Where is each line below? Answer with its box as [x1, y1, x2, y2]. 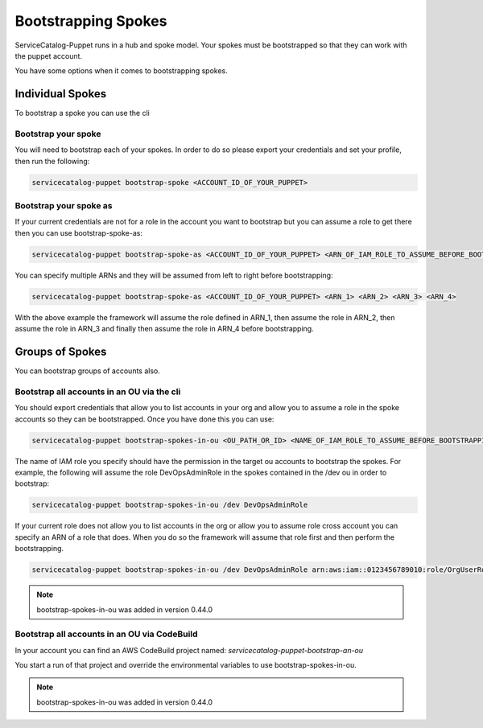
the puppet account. [14, 51, 83, 60]
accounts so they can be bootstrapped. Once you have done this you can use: [14, 414, 275, 424]
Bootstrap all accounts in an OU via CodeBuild [14, 628, 198, 640]
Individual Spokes [14, 87, 107, 101]
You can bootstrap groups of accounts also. [14, 366, 161, 376]
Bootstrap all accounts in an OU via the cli [14, 386, 181, 397]
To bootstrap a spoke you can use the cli [14, 109, 151, 118]
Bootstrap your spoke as [14, 200, 113, 212]
